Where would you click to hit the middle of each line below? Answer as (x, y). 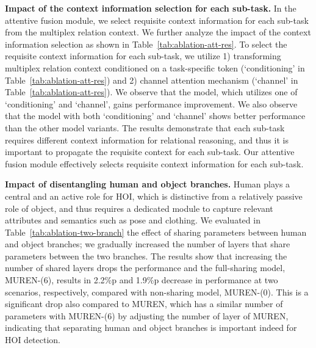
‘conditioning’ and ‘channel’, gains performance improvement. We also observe (151, 103)
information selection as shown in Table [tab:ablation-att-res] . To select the (146, 44)
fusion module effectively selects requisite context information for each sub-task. (154, 163)
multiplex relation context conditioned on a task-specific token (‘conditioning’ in (155, 67)
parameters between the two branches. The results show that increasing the (146, 256)
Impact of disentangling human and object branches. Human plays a (148, 184)
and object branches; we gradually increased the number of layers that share (148, 244)
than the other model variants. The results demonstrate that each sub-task (145, 127)
